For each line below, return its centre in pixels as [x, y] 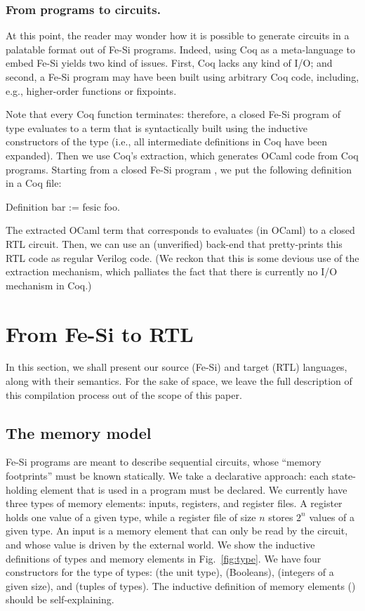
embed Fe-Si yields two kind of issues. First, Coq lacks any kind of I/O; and [169, 63]
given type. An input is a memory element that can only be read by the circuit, [177, 531]
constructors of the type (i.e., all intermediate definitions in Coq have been [167, 142]
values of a [332, 517]
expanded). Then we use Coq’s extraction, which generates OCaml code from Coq [182, 155]
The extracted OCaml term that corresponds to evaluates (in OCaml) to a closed [180, 230]
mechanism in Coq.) [49, 285]
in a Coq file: [34, 183]
